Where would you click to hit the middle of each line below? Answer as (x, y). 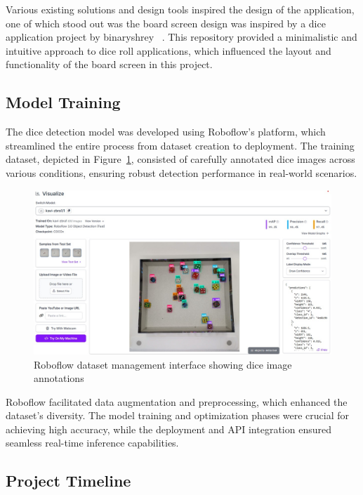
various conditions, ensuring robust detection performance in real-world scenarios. (181, 172)
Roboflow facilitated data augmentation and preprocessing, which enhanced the (177, 401)
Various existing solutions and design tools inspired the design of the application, (180, 9)
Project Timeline (68, 481)
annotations (59, 378)
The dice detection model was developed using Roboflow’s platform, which (166, 132)
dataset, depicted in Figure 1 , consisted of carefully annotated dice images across (180, 159)
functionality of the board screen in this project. (109, 64)
